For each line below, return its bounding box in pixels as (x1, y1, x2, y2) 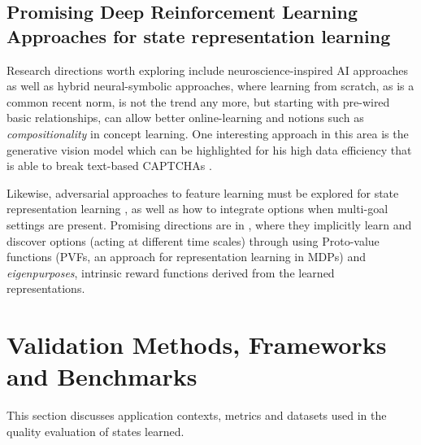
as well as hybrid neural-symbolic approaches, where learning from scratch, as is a (7, 77, 414, 94)
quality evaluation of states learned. (7, 422, 184, 439)
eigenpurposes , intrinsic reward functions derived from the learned (7, 264, 335, 281)
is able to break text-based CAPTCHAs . (7, 157, 212, 174)
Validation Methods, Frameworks (7, 328, 387, 361)
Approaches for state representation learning (7, 23, 391, 48)
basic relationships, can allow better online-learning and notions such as (7, 109, 364, 126)
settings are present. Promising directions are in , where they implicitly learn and (7, 216, 412, 233)
